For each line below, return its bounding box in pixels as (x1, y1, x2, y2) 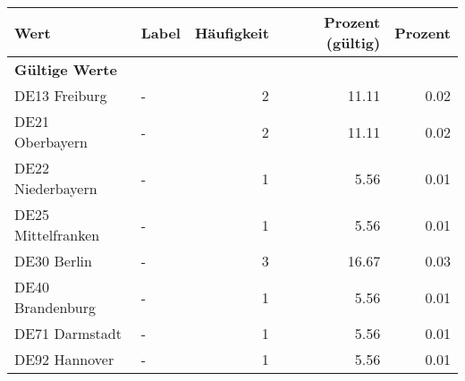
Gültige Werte (14, 59, 117, 80)
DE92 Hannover (14, 349, 114, 369)
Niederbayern (14, 178, 97, 199)
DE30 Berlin (14, 250, 92, 271)
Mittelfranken (14, 224, 100, 245)
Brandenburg (14, 297, 97, 317)
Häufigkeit (194, 21, 269, 43)
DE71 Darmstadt (14, 323, 122, 343)
